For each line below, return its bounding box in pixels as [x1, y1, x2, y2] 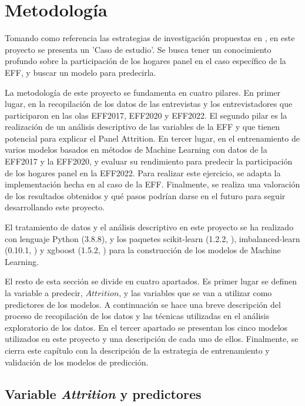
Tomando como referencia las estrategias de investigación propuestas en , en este [5, 32, 295, 44]
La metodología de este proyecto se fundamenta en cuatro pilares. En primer [5, 86, 281, 98]
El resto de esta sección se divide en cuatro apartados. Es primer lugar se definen [5, 275, 297, 287]
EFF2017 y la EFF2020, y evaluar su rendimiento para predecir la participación [5, 155, 293, 167]
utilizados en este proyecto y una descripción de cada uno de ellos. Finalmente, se [5, 333, 299, 345]
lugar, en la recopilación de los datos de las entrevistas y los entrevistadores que [5, 98, 293, 110]
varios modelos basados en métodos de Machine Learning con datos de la [5, 143, 267, 156]
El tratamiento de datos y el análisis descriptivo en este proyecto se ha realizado [5, 221, 294, 233]
